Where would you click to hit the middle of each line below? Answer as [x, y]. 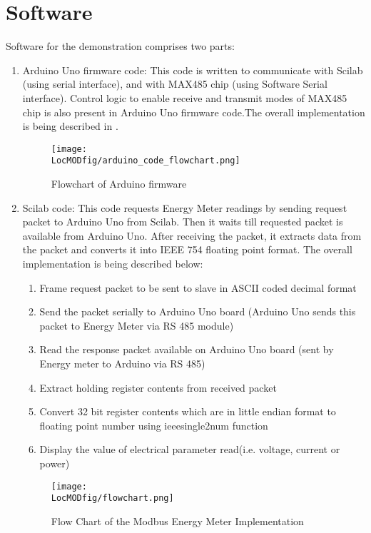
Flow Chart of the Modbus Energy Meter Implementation [177, 521]
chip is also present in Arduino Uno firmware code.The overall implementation [194, 112]
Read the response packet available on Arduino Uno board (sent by [187, 349]
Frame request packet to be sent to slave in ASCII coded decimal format [198, 287]
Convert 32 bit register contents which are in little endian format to [188, 411]
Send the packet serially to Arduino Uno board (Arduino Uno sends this [198, 311]
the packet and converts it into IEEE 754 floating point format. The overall [187, 249]
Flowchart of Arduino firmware [119, 183]
